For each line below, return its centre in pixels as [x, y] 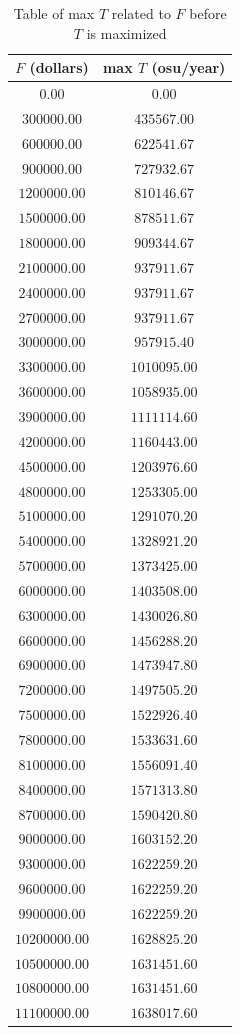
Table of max [54, 13]
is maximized [126, 32]
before [208, 13]
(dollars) [59, 67]
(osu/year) [188, 67]
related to [141, 13]
